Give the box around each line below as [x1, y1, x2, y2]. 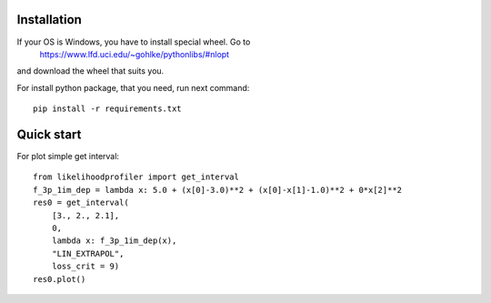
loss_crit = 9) [51, 261, 120, 272]
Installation [16, 12, 82, 27]
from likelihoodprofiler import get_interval [33, 172, 240, 182]
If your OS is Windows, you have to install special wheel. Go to [16, 36, 251, 47]
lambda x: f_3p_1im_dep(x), [51, 236, 177, 246]
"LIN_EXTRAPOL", [51, 248, 125, 258]
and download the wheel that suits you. [16, 66, 165, 76]
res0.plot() [33, 274, 86, 284]
